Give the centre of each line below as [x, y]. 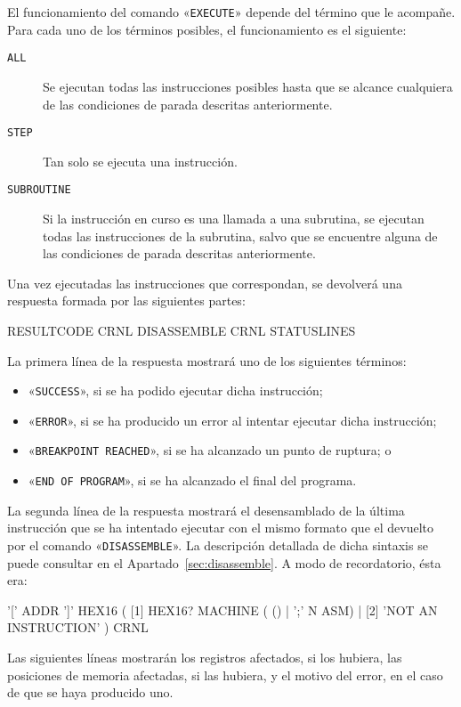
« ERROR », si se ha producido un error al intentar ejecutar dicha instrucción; [232, 420]
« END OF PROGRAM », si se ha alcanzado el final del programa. [192, 480]
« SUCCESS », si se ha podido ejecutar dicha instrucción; [175, 390]
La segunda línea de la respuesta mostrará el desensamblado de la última [206, 510]
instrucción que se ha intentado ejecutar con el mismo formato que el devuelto [221, 528]
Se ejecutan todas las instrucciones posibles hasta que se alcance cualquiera [248, 86]
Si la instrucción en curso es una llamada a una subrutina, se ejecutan [234, 218]
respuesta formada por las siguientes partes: [126, 301]
